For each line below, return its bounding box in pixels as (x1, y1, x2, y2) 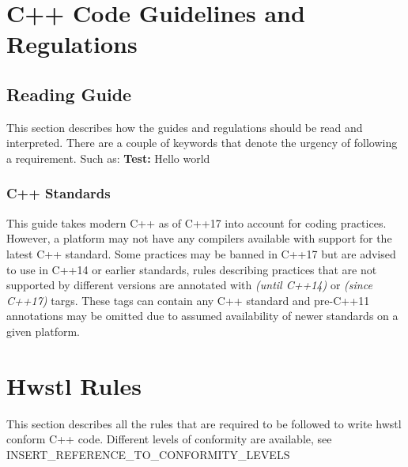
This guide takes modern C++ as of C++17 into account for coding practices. (6, 214, 387, 231)
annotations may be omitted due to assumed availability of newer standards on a (6, 307, 399, 324)
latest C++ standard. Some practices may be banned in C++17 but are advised (6, 245, 396, 262)
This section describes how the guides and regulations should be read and (6, 119, 363, 135)
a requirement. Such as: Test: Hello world (6, 149, 210, 166)
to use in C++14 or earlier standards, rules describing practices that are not (6, 261, 377, 277)
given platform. (6, 322, 81, 339)
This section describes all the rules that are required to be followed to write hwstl (6, 415, 402, 431)
